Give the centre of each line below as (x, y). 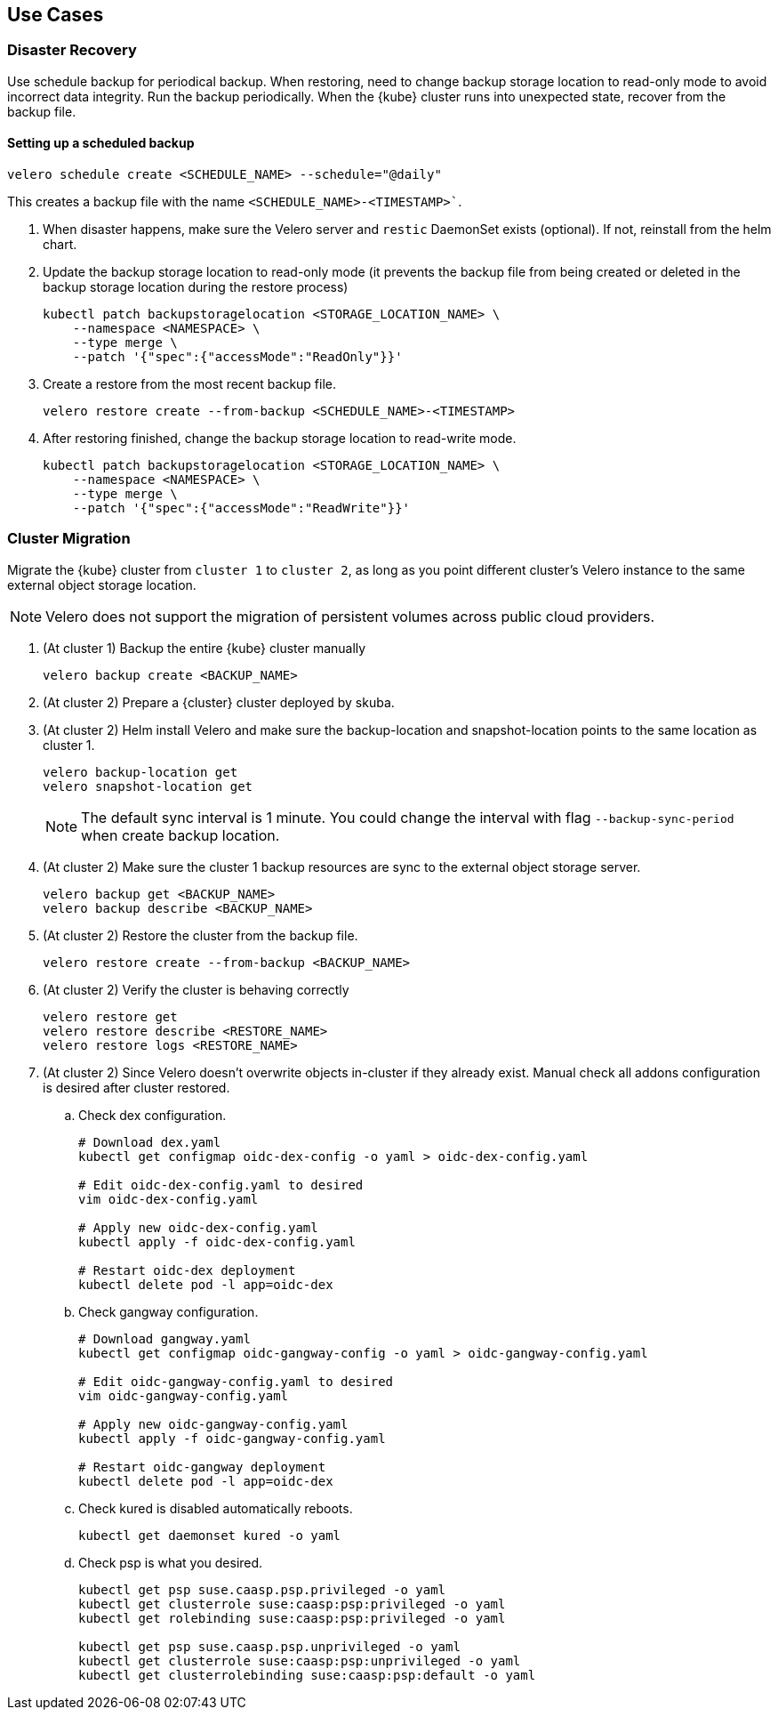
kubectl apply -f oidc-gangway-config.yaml (232, 1438)
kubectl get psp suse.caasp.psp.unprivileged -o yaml (269, 1646)
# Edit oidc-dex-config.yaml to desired (221, 1185)
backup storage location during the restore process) (196, 287)
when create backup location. (180, 835)
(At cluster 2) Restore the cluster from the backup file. (201, 935)
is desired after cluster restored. (136, 1087)
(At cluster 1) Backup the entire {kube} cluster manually (205, 648)
